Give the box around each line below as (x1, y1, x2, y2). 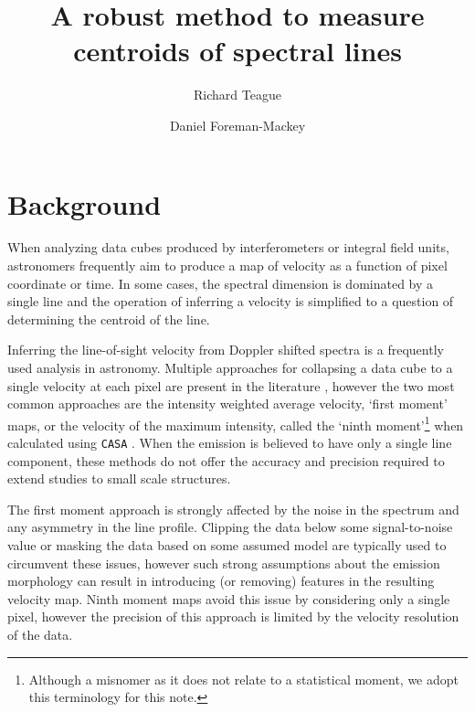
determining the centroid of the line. (7, 309, 210, 328)
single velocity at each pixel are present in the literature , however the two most (7, 376, 455, 395)
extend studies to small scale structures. (7, 469, 231, 488)
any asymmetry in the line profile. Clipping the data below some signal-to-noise (7, 517, 453, 537)
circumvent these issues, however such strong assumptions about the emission (7, 553, 440, 572)
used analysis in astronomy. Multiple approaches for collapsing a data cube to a (7, 358, 453, 377)
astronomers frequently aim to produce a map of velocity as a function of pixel (7, 256, 448, 275)
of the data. (7, 625, 73, 644)
